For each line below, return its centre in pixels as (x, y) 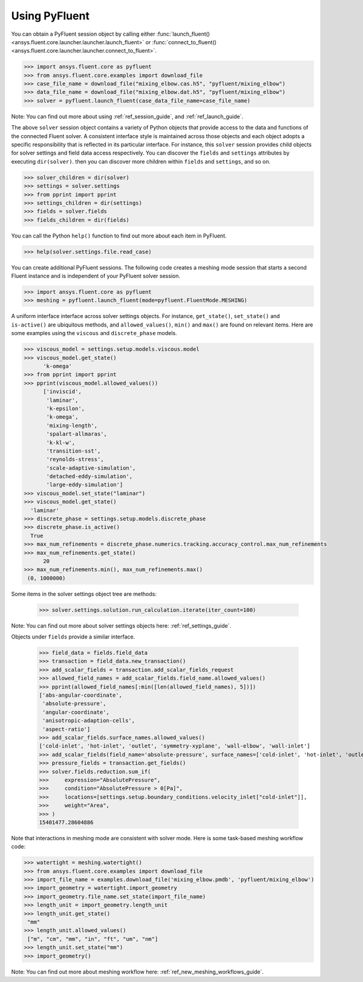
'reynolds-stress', (75, 459)
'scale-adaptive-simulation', (91, 468)
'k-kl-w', (61, 443)
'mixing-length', (72, 425)
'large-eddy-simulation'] (85, 485)
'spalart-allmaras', (77, 434)
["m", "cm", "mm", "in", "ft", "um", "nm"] (93, 939)
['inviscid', (62, 392)
